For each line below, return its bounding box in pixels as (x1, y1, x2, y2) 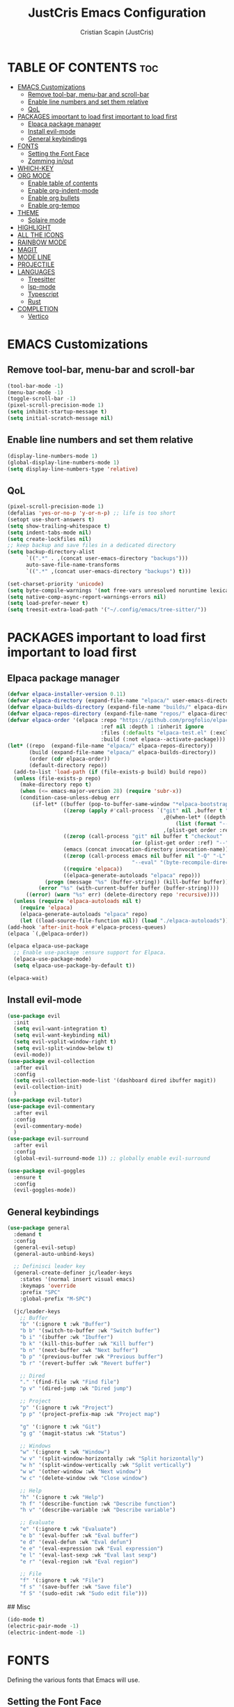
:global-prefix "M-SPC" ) (19, 1295, 92, 1303)
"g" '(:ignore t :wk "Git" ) (19, 1423, 101, 1430)
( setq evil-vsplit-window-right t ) (13, 1039, 117, 1046)
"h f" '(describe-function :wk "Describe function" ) (19, 1500, 176, 1507)
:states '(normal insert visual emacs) (19, 1276, 136, 1283)
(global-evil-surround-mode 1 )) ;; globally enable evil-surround (13, 1154, 210, 1162)
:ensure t (13, 1174, 42, 1181)
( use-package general (7, 1225, 70, 1232)
